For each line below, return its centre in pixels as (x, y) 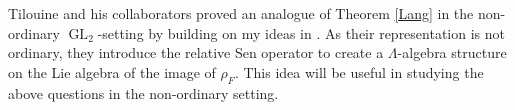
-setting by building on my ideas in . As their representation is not (301, 32)
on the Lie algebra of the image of (112, 71)
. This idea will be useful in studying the (359, 71)
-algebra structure (452, 52)
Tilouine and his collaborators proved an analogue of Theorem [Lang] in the (241, 13)
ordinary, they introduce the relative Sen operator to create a (196, 52)
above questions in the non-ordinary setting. (143, 92)
